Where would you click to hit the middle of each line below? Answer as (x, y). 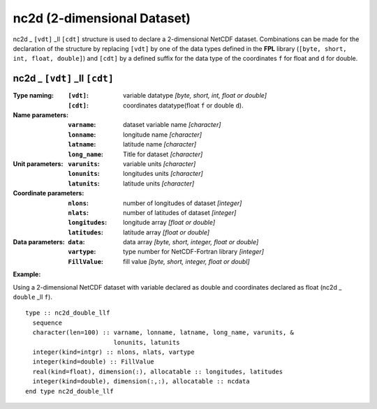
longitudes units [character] (163, 174)
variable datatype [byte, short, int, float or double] (195, 96)
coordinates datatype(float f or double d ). (183, 105)
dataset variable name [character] (172, 125)
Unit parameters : (38, 163)
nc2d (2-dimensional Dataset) (102, 18)
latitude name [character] (160, 144)
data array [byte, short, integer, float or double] (191, 242)
